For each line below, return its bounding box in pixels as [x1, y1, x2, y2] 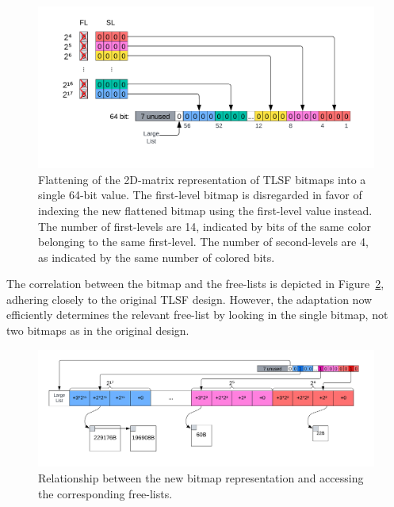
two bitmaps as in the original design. [6, 322, 189, 339]
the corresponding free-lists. [38, 485, 173, 501]
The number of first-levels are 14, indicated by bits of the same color [38, 217, 372, 234]
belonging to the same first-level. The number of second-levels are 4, [38, 233, 369, 250]
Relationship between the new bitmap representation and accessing [38, 470, 364, 486]
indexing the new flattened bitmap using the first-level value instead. [38, 202, 373, 218]
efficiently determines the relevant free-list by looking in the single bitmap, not [6, 306, 388, 323]
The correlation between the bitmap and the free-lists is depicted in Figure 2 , [6, 275, 384, 292]
